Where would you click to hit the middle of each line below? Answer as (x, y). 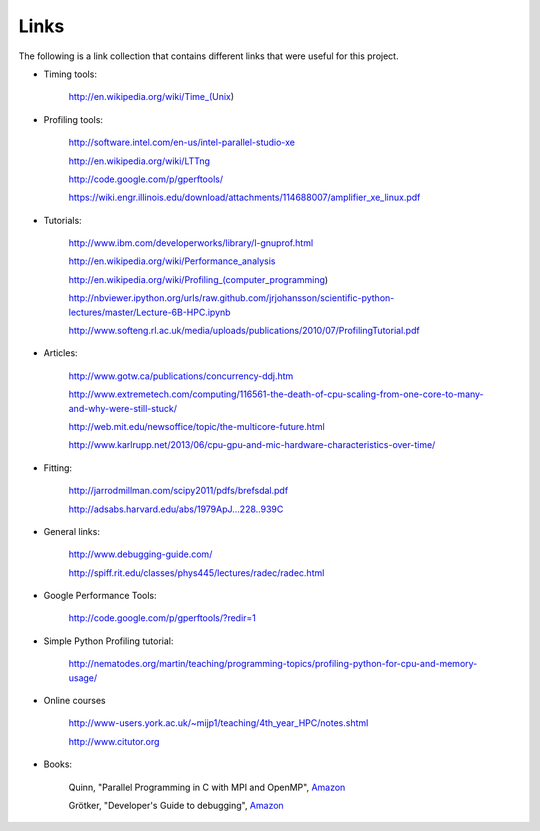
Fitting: (58, 467)
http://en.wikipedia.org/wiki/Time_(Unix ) (151, 97)
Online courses (75, 701)
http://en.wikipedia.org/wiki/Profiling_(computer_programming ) (198, 279)
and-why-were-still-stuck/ (122, 408)
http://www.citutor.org (114, 741)
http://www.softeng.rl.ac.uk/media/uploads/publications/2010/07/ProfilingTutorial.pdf (244, 331)
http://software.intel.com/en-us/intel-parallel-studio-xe (181, 142)
